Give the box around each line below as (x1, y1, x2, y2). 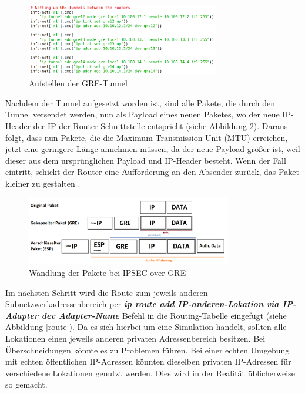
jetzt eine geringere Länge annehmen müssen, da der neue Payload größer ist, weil (5, 143, 300, 155)
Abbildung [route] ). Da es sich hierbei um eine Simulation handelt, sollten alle (5, 321, 287, 333)
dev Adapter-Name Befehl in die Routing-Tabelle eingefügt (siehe (41, 309, 287, 321)
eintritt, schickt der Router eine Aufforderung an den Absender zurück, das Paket (5, 166, 299, 178)
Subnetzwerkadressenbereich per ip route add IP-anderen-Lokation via (5, 298, 279, 310)
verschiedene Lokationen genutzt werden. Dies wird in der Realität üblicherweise (5, 366, 295, 379)
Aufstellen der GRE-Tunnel (29, 77, 128, 89)
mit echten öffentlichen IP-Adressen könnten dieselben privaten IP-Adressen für (5, 355, 291, 368)
